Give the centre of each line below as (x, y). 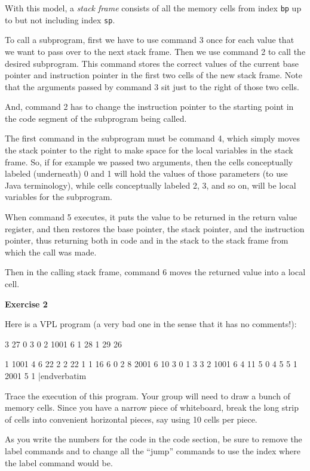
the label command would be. (59, 462)
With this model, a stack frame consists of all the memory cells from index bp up (153, 8)
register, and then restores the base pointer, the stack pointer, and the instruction (155, 228)
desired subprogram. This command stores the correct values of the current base (152, 63)
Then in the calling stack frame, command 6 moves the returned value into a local (155, 272)
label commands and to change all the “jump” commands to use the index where (153, 450)
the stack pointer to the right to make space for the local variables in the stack (149, 150)
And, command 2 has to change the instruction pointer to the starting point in (149, 107)
